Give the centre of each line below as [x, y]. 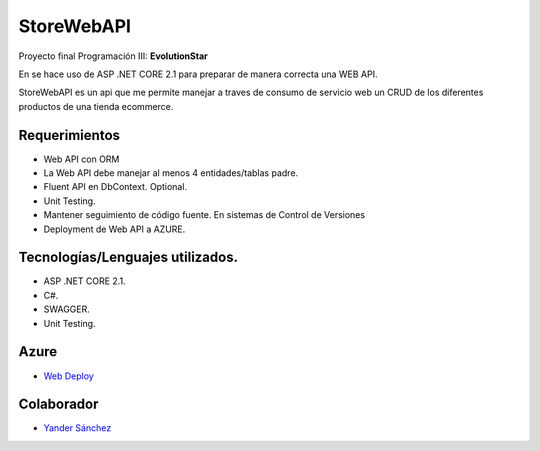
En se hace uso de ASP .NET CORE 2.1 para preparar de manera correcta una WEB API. [198, 74]
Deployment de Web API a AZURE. [114, 229]
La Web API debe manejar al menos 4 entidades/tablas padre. [171, 173]
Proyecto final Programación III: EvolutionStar [113, 56]
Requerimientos [69, 135]
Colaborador [58, 404]
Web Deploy [68, 376]
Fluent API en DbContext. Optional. [115, 187]
